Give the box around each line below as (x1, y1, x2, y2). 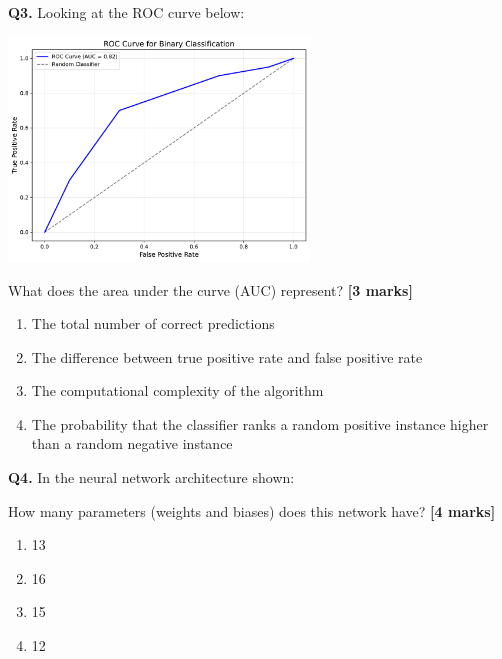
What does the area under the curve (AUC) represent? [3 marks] (8, 279, 413, 300)
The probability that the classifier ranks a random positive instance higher (31, 413, 489, 434)
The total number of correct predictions (31, 313, 275, 334)
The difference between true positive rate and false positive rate (31, 346, 423, 367)
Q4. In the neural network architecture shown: (8, 467, 295, 488)
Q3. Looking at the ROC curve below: (8, 2, 245, 22)
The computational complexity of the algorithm (31, 380, 324, 401)
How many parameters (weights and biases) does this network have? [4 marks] (8, 500, 496, 521)
